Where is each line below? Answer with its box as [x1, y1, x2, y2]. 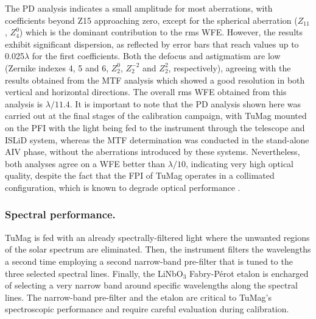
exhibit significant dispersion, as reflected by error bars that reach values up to [5, 37, 299, 50]
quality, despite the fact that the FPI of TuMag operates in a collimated [5, 169, 275, 182]
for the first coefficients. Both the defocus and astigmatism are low [32, 49, 281, 62]
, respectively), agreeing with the [168, 61, 291, 74]
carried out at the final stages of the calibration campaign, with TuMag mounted [5, 109, 307, 122]
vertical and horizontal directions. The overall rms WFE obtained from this [5, 85, 287, 98]
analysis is [5, 97, 43, 110]
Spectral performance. [5, 207, 116, 222]
